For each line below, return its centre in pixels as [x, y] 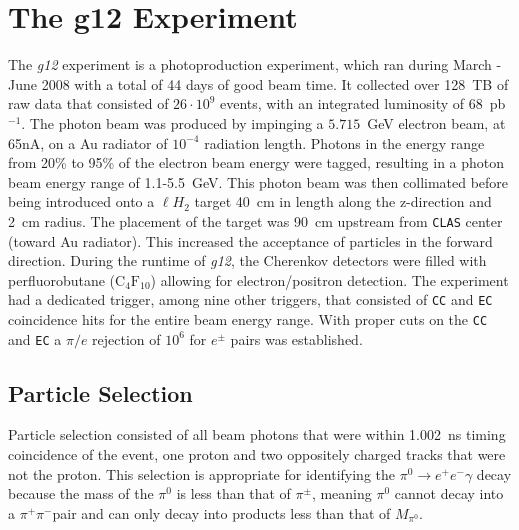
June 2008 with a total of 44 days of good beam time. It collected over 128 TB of [258, 83]
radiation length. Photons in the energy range [344, 142]
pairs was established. [296, 338]
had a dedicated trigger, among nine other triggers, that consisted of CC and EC [250, 299]
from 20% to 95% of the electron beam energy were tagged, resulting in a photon [256, 162]
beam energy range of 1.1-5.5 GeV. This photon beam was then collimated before [258, 181]
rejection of [126, 338]
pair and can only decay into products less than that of [221, 512]
